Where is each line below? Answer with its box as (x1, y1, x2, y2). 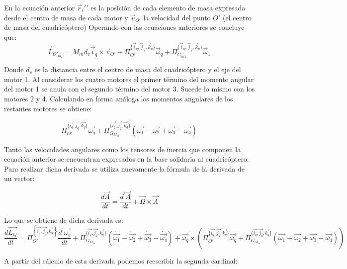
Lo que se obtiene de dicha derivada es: (4, 215, 123, 225)
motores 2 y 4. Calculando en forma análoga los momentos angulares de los (4, 93, 233, 104)
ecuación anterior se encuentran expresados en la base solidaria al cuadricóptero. (4, 154, 249, 164)
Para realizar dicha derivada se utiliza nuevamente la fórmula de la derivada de (4, 163, 245, 174)
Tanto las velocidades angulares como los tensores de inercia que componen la (4, 144, 241, 154)
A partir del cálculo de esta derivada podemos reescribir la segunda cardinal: (4, 255, 238, 266)
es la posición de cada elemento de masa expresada (90, 2, 246, 12)
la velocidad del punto (143, 12, 211, 22)
